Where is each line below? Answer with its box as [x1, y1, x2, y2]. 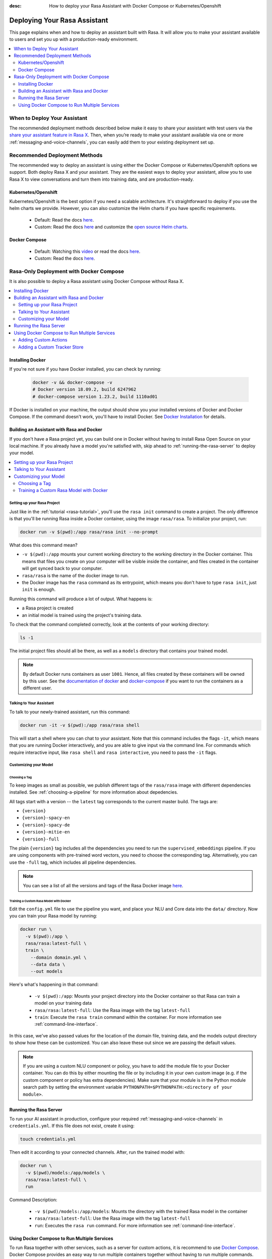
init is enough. [22, 587, 56, 593]
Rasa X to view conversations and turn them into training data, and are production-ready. [9, 176, 194, 182]
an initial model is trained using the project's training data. [22, 612, 142, 618]
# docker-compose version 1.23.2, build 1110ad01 [32, 393, 158, 399]
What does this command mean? [9, 542, 78, 548]
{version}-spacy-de [22, 822, 70, 828]
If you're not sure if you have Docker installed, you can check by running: [9, 366, 162, 372]
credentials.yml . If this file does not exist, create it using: [9, 1123, 134, 1129]
